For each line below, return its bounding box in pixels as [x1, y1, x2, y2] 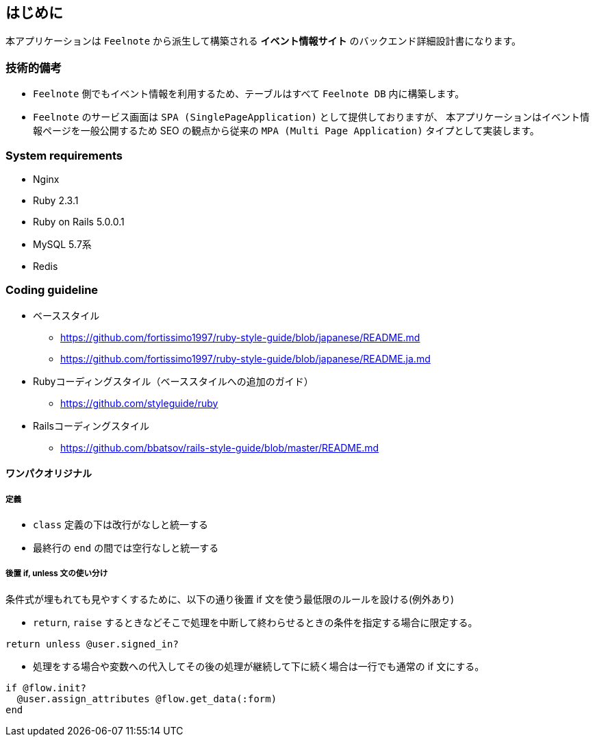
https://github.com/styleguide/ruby [60, 397, 218, 409]
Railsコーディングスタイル [33, 419, 149, 432]
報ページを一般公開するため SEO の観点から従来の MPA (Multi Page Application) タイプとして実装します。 [33, 125, 540, 137]
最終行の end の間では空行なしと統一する [33, 542, 219, 554]
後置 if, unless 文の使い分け [5, 569, 108, 579]
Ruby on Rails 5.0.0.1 [33, 215, 125, 227]
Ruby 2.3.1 [33, 194, 79, 206]
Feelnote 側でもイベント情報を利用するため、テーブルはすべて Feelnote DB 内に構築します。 [33, 88, 465, 100]
